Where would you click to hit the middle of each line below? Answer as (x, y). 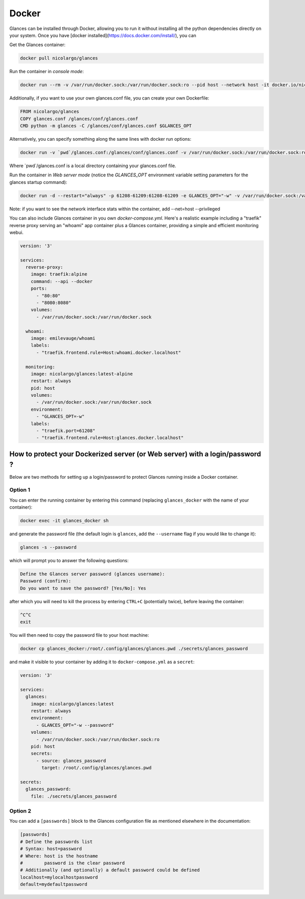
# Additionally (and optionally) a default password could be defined (110, 870)
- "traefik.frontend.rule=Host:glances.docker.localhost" (110, 438)
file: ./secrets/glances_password (74, 796)
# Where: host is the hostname (59, 856)
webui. (17, 232)
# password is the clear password (72, 863)
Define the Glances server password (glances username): (93, 574)
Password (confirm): (45, 581)
